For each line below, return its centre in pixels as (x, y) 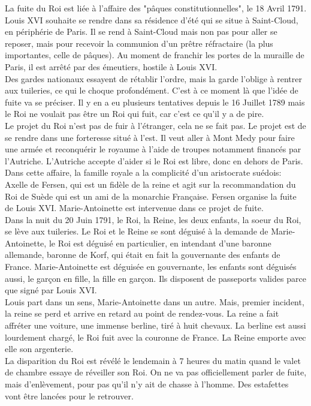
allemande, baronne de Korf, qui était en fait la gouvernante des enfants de (143, 255)
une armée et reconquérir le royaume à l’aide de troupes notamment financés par (153, 149)
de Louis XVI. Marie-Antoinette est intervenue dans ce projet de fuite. (134, 208)
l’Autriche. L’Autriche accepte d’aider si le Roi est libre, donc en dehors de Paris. (154, 160)
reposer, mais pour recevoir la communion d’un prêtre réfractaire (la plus (139, 43)
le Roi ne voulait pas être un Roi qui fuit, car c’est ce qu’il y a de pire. (135, 114)
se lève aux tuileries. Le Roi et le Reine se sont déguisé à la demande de (137, 231)
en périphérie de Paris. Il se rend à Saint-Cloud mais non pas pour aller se (141, 31)
